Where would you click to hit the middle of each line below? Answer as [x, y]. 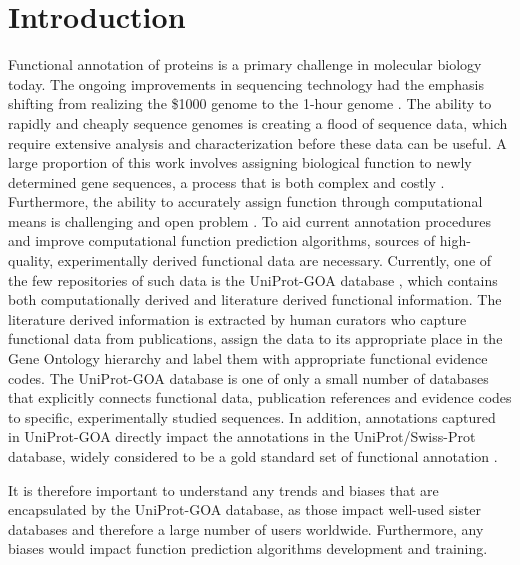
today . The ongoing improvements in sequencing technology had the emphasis [246, 83]
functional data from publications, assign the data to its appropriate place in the [255, 338]
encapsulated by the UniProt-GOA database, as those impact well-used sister [244, 509]
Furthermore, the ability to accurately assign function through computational [245, 201]
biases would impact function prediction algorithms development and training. [248, 548]
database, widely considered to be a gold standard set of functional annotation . [253, 456]
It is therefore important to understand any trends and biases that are [223, 489]
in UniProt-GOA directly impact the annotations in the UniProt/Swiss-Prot [242, 436]
